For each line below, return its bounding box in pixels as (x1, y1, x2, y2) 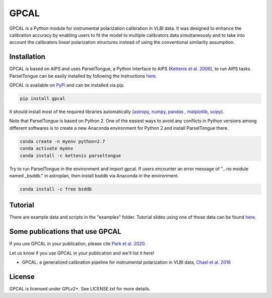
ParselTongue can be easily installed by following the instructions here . (9, 73, 157, 79)
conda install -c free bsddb (20, 186, 92, 192)
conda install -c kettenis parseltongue (20, 153, 121, 159)
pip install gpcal (20, 96, 65, 101)
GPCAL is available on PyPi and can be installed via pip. (9, 82, 125, 88)
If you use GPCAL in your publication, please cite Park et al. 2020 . (9, 240, 146, 247)
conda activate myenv (20, 145, 74, 152)
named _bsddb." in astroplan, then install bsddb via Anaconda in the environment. (9, 172, 179, 179)
